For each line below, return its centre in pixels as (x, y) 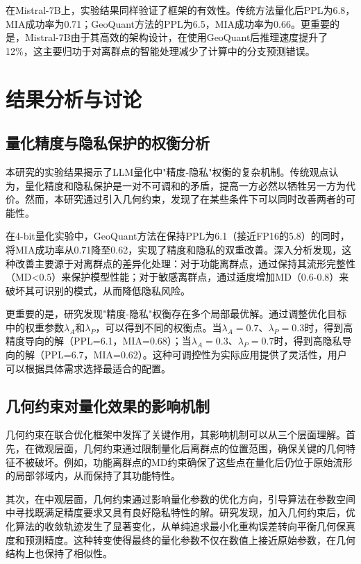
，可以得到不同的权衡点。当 (159, 327)
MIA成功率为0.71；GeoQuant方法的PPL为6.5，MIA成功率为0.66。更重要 (168, 23)
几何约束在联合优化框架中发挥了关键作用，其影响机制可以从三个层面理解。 (176, 434)
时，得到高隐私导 (313, 341)
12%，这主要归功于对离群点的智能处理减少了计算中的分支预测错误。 (160, 50)
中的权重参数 (35, 327)
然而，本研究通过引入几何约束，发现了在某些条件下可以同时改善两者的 (185, 199)
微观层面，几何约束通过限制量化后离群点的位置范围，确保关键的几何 (190, 448)
